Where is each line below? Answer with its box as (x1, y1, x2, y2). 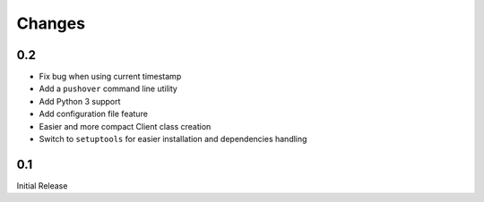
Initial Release (16, 180, 68, 191)
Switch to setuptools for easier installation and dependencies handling (39, 134, 307, 145)
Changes (16, 13, 85, 33)
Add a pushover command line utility (39, 83, 178, 94)
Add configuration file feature (39, 108, 148, 120)
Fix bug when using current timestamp (39, 72, 182, 82)
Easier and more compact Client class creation (39, 121, 212, 131)
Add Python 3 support (39, 96, 121, 106)
